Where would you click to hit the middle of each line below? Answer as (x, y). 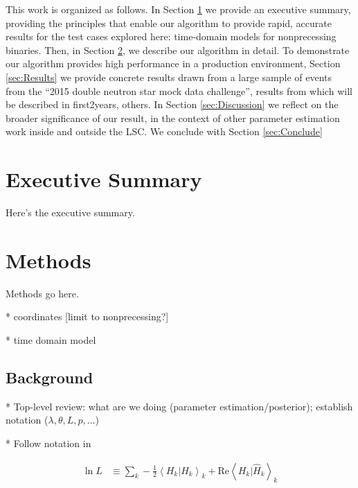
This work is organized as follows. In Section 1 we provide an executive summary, (178, 9)
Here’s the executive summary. (70, 212)
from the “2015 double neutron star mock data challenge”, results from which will (179, 90)
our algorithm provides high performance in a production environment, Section (173, 63)
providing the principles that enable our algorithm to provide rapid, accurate (169, 23)
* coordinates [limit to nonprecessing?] (87, 316)
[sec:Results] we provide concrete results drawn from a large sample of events (169, 77)
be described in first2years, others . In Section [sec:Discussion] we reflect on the (172, 104)
